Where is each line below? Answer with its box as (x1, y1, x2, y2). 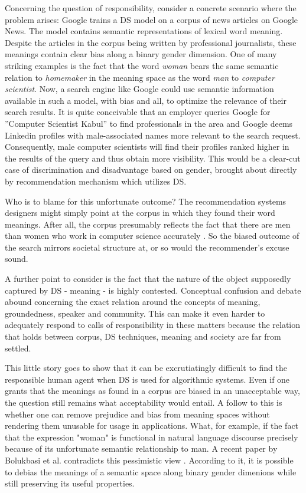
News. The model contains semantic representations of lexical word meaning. (5, 25, 283, 37)
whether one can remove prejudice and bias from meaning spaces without (5, 407, 270, 420)
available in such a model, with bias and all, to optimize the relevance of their (5, 94, 287, 106)
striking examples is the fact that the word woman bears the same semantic (5, 59, 279, 71)
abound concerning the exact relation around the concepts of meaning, (5, 295, 261, 308)
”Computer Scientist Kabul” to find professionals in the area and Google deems (5, 117, 293, 129)
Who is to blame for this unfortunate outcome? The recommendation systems (5, 195, 287, 207)
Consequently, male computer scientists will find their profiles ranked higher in (5, 140, 289, 153)
